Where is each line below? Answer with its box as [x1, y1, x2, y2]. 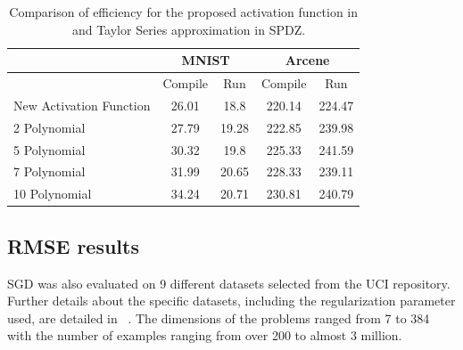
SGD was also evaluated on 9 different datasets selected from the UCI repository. [7, 273, 451, 292]
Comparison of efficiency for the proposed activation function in [9, 3, 359, 20]
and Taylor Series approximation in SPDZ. [71, 20, 306, 38]
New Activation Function [13, 95, 151, 114]
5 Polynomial [13, 140, 86, 159]
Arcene [285, 51, 330, 69]
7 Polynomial [13, 162, 86, 181]
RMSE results [7, 232, 139, 259]
